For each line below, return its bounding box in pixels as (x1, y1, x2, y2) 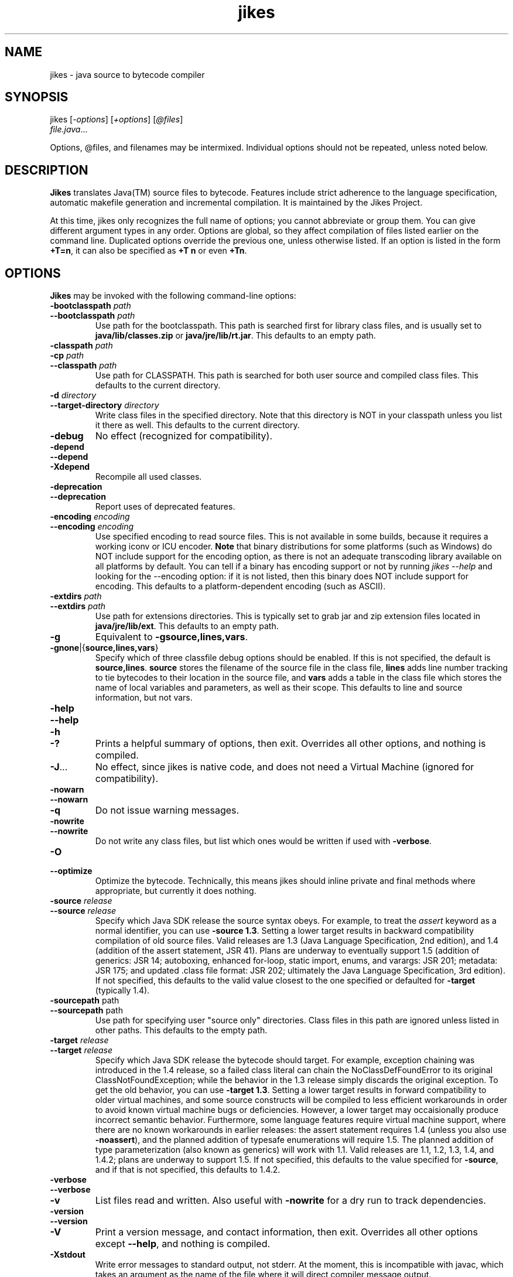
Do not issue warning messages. (95, 804, 240, 817)
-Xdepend (50, 462, 90, 472)
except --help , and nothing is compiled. (95, 1238, 271, 1250)
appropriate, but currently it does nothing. (95, 886, 256, 896)
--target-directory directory (50, 400, 159, 411)
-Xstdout (50, 1249, 85, 1260)
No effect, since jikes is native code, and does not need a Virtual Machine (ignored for (95, 761, 474, 773)
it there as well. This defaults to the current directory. (95, 420, 300, 431)
